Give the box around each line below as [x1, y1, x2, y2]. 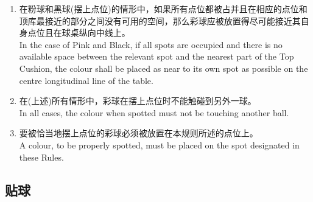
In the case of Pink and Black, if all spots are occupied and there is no [19, 38, 283, 50]
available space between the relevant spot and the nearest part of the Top [19, 50, 294, 63]
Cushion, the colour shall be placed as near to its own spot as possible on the [19, 61, 308, 74]
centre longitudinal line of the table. [19, 74, 153, 86]
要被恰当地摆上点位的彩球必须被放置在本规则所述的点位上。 [19, 127, 258, 139]
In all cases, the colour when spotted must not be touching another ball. [19, 106, 289, 119]
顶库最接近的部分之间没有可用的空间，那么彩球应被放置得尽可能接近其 [19, 14, 301, 27]
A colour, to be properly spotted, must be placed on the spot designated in [19, 138, 300, 151]
